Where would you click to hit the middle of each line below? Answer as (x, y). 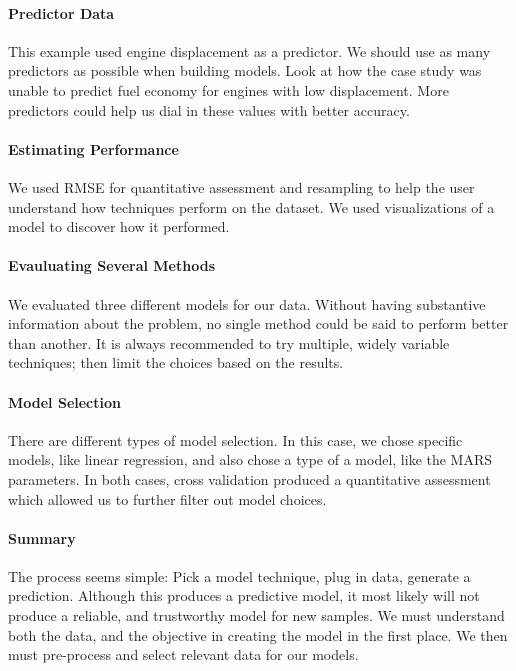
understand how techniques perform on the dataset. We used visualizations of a (251, 206)
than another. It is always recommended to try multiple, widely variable (229, 342)
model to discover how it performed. (119, 226)
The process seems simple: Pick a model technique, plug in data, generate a (239, 575)
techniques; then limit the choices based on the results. (176, 362)
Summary (42, 537)
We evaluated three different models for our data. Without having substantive (247, 303)
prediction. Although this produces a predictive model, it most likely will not (244, 595)
